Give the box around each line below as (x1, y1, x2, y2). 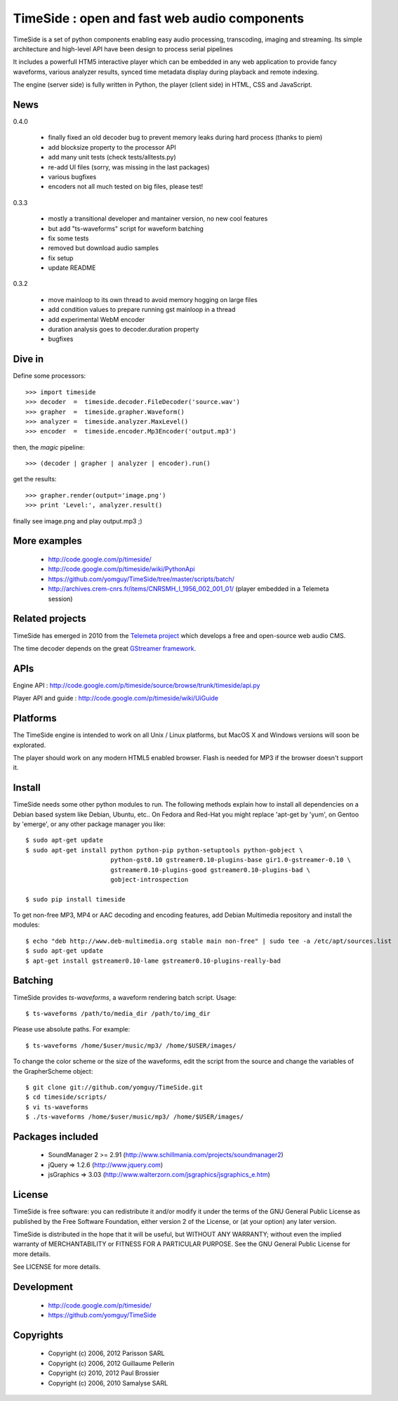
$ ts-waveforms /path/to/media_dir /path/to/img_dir (25, 1009, 211, 1017)
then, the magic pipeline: (13, 443, 85, 451)
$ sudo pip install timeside (25, 895, 126, 903)
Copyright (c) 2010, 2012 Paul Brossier (48, 1369, 159, 1377)
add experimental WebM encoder (48, 315, 145, 323)
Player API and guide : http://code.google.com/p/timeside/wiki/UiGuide (13, 694, 219, 703)
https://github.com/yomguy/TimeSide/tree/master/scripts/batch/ (48, 575, 235, 583)
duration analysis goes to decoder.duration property (48, 325, 199, 334)
